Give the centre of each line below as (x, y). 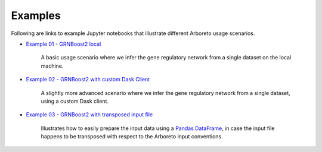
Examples (36, 15)
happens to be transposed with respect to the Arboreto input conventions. (132, 137)
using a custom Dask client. (75, 101)
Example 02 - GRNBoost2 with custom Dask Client (88, 80)
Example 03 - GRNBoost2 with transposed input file (89, 115)
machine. (52, 66)
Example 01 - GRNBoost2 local (64, 44)
